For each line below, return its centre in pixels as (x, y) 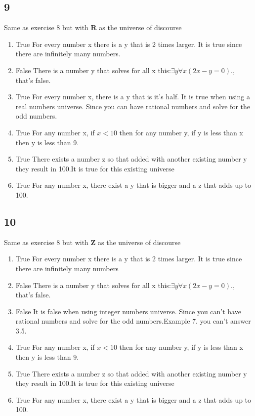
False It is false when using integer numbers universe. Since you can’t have (128, 311)
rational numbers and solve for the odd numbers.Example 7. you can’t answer (133, 321)
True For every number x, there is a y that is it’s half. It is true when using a (133, 97)
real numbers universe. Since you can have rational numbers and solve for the (133, 106)
